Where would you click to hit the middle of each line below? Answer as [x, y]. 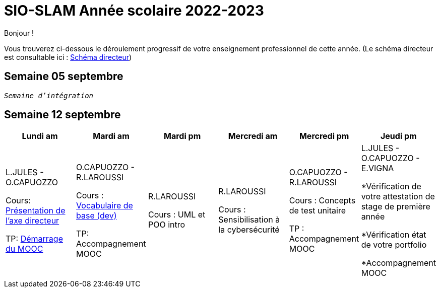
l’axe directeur [33, 221]
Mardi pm [182, 136]
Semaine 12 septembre [62, 115]
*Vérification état [394, 235]
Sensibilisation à [249, 220]
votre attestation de [398, 197]
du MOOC [24, 249]
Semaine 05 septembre [64, 77]
